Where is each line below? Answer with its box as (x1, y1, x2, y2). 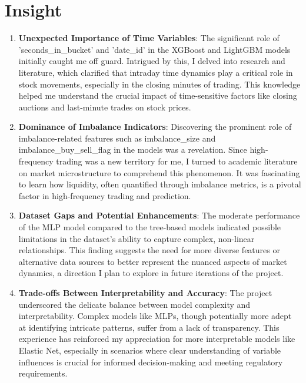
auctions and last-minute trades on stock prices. (18, 100, 191, 113)
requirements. (18, 367, 68, 379)
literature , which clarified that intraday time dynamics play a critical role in (18, 66, 293, 78)
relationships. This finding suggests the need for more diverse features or (18, 244, 280, 256)
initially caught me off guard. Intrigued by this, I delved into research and (18, 55, 285, 67)
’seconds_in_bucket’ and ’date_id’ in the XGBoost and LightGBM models (18, 43, 291, 55)
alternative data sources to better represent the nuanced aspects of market (18, 255, 287, 267)
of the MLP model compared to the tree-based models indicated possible (18, 221, 281, 233)
